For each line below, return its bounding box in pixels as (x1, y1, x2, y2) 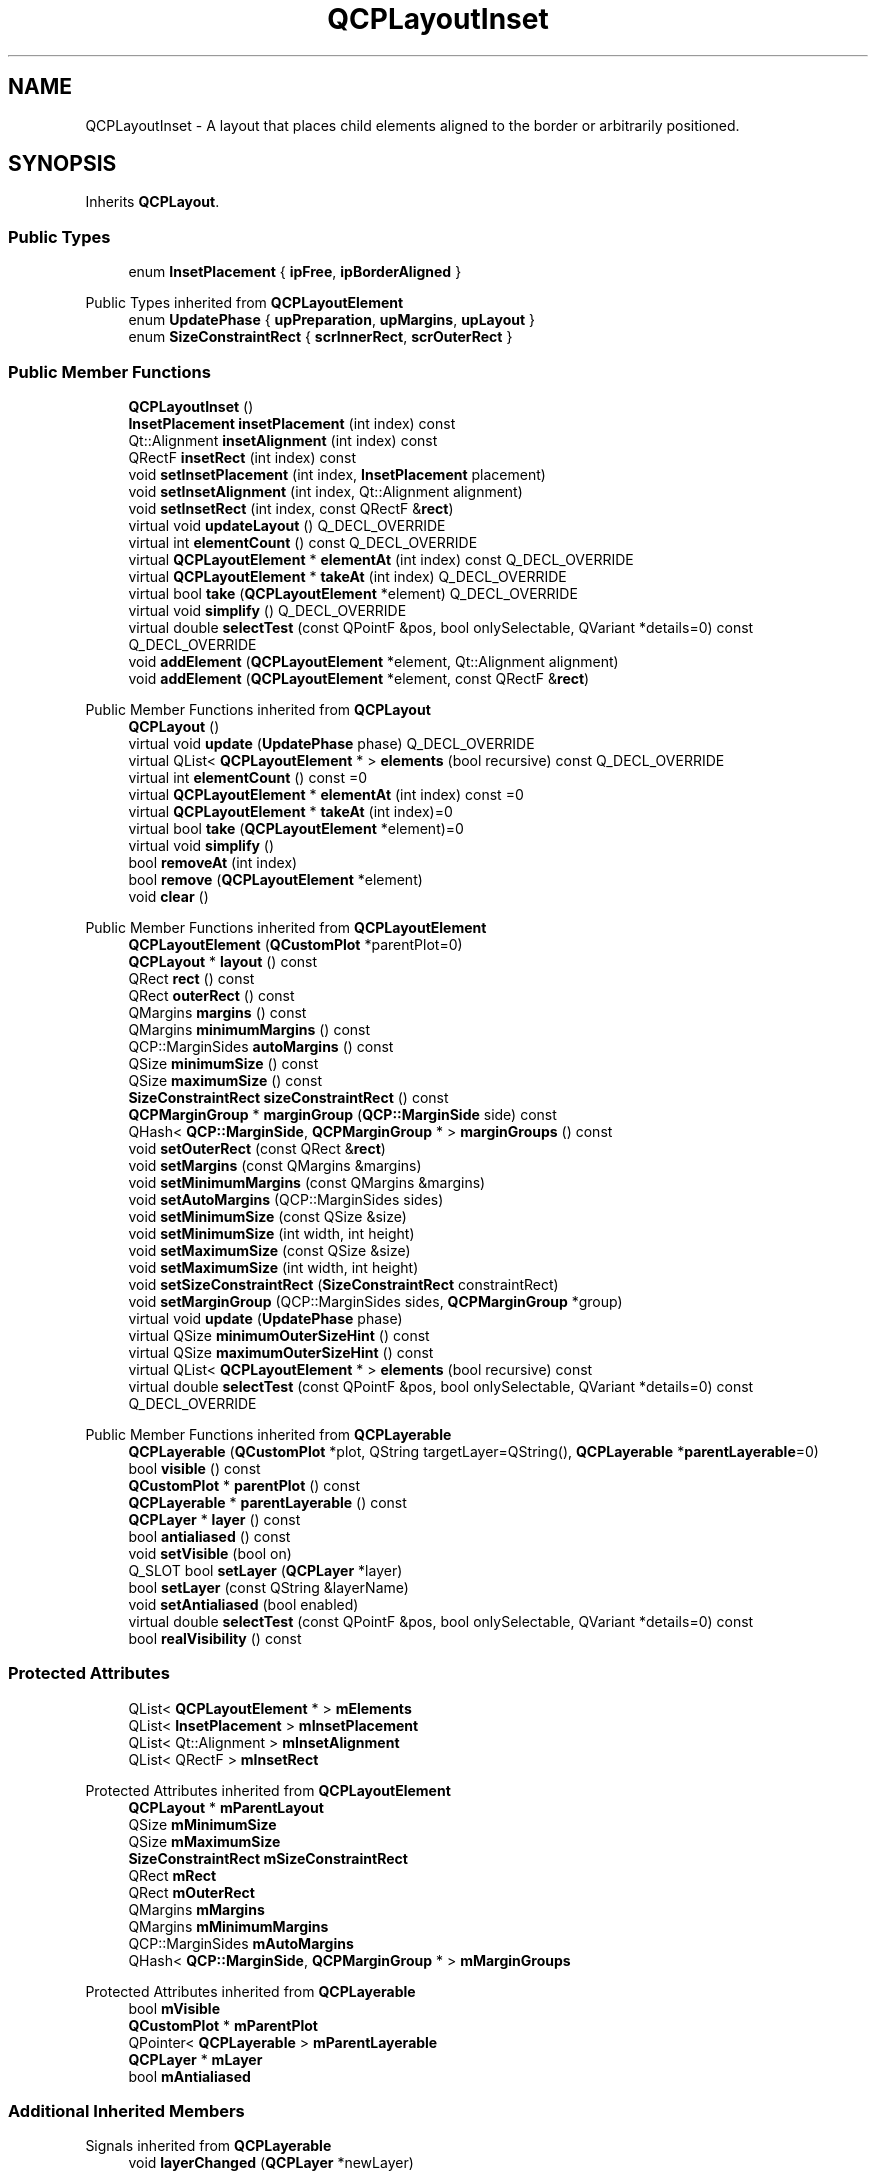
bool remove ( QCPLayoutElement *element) (128, 870, 423, 888)
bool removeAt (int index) (128, 853, 298, 871)
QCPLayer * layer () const (128, 1510, 301, 1528)
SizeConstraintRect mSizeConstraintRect (128, 1849, 408, 1867)
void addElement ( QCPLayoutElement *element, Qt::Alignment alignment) (128, 652, 619, 670)
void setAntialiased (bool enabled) (128, 1595, 359, 1613)
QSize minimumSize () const (128, 1054, 319, 1072)
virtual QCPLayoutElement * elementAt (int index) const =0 (128, 785, 524, 803)
